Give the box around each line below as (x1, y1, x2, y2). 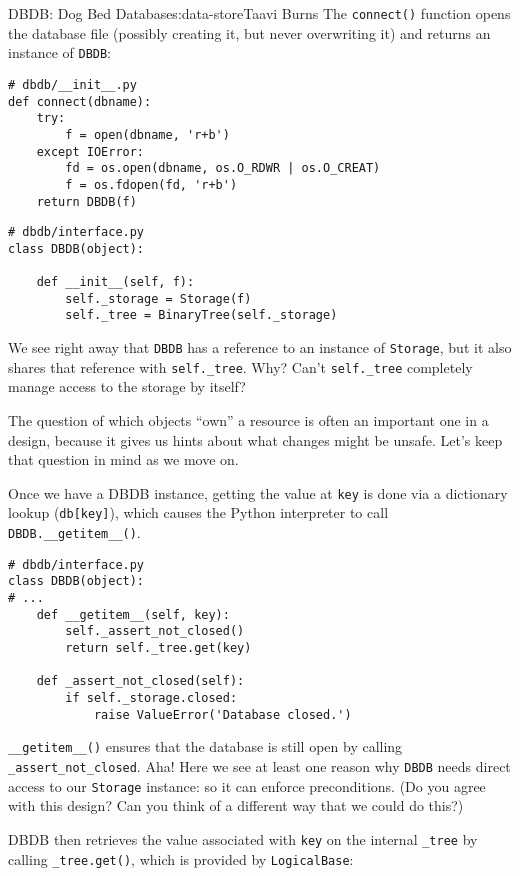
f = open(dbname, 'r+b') (65, 127, 230, 142)
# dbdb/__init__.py (8, 77, 137, 92)
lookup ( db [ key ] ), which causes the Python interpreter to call (8, 502, 389, 523)
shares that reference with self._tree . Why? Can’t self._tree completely (8, 356, 473, 377)
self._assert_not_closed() (65, 624, 245, 639)
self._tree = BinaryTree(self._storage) (65, 308, 338, 323)
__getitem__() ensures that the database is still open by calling (8, 736, 403, 757)
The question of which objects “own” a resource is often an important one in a (8, 410, 489, 430)
